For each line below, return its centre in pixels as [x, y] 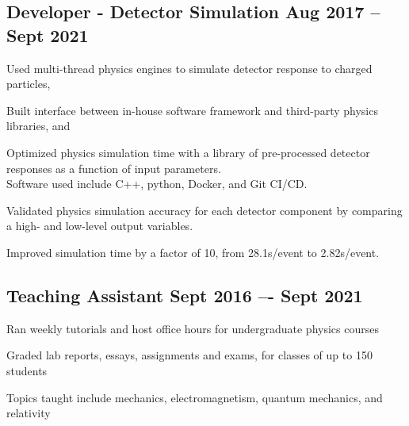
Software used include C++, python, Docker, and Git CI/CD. [157, 184]
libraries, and [38, 126]
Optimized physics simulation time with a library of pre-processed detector [188, 152]
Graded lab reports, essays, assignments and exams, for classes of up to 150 [189, 355]
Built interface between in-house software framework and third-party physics [192, 110]
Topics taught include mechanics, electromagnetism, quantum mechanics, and [195, 397]
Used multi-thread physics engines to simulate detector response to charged [189, 68]
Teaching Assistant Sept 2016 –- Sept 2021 [185, 295]
